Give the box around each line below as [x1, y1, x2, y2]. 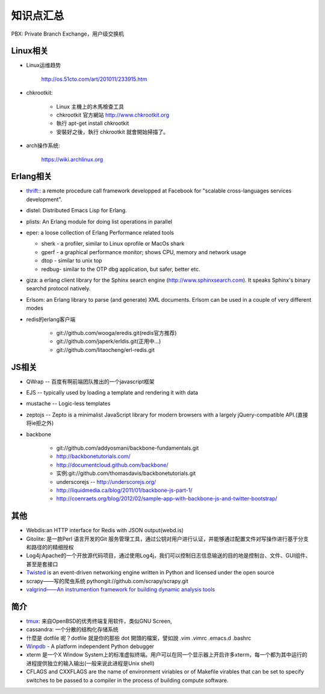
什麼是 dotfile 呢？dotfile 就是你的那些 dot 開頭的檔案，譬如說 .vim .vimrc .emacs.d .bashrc [26, 634, 252, 641]
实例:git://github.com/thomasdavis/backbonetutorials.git [56, 470, 196, 477]
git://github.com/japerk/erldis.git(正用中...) [56, 338, 161, 345]
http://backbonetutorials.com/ [56, 453, 131, 460]
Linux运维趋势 [26, 62, 61, 69]
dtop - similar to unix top [41, 257, 102, 264]
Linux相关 [11, 46, 48, 56]
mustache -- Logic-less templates [26, 400, 111, 407]
